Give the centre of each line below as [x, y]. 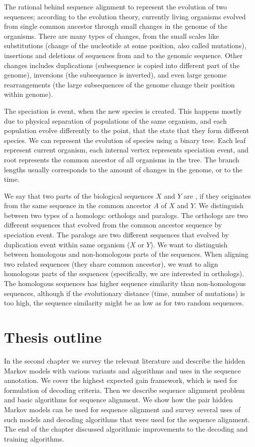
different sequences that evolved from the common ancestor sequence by [113, 225]
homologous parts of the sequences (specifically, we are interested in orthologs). [124, 273]
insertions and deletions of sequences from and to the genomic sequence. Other [123, 55]
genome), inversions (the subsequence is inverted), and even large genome [115, 75]
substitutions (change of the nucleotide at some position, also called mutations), [125, 45]
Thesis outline [53, 337]
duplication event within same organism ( [67, 244]
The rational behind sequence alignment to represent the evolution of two [116, 6]
